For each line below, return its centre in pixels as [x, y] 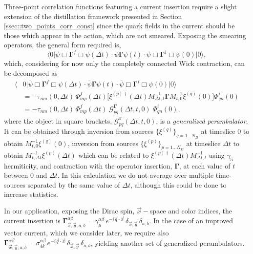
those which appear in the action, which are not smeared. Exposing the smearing [125, 35]
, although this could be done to [178, 184]
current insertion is [32, 221]
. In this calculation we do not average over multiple [136, 175]
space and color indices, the [191, 210]
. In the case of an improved [191, 221]
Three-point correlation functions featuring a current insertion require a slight [121, 6]
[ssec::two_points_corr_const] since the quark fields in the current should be [119, 26]
